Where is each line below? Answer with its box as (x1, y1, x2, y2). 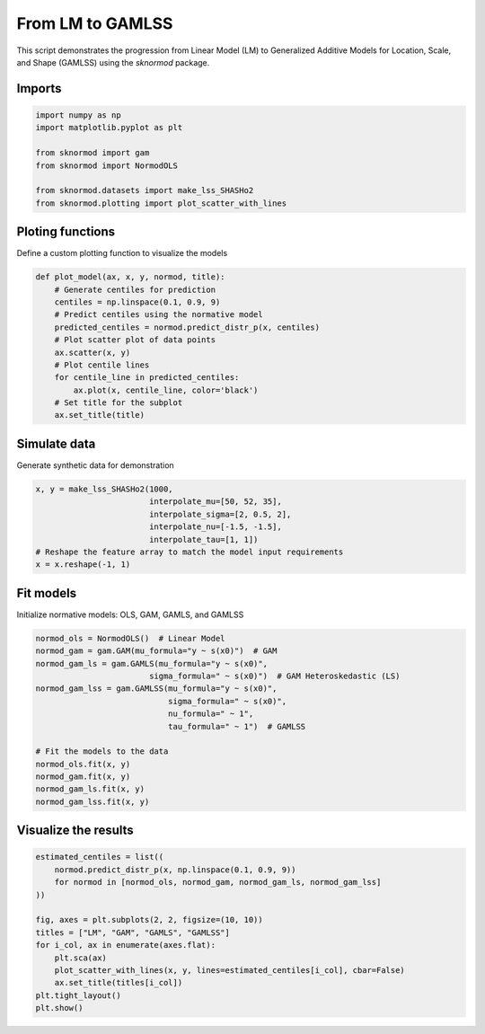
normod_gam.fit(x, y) (35, 772, 131, 782)
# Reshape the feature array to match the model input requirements (35, 546, 344, 557)
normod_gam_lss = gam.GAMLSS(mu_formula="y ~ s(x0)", (35, 684, 278, 694)
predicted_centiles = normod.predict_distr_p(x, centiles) (54, 322, 321, 332)
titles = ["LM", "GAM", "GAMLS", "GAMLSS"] (35, 927, 231, 938)
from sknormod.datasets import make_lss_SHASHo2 (35, 185, 254, 196)
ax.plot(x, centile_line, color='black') (73, 384, 259, 395)
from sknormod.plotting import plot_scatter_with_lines (35, 198, 287, 208)
